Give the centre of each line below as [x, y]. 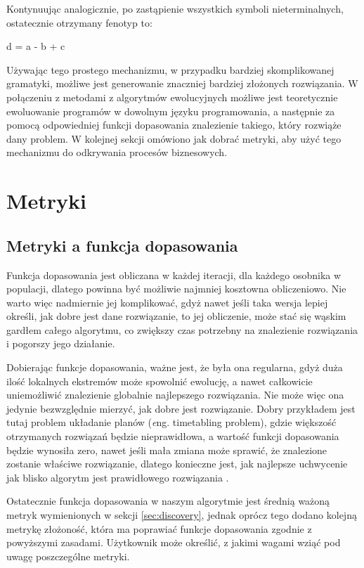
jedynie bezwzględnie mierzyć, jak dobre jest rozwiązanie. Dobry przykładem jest [181, 408]
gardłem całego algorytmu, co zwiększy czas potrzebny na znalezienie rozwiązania [182, 329]
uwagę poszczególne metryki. [68, 556]
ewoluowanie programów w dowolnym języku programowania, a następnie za [171, 111]
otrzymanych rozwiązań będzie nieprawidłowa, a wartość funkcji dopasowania [173, 436]
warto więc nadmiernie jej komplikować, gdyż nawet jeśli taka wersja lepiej [167, 302]
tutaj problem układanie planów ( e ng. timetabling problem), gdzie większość [171, 422]
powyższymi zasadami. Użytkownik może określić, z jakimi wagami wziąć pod [174, 542]
